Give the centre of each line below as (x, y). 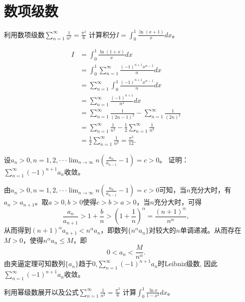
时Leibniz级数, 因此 (188, 263)
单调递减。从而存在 (211, 230)
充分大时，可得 (178, 202)
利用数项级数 (24, 34)
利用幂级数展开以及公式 (41, 292)
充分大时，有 (211, 190)
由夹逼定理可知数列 (34, 263)
